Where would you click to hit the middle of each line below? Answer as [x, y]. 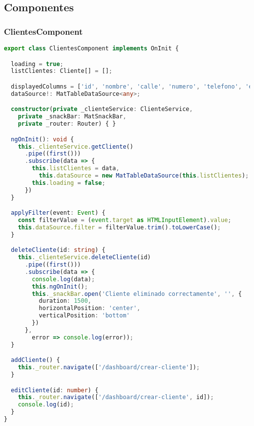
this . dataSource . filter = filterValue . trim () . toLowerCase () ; [119, 227]
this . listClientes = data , [76, 168]
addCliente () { [35, 360]
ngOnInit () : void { [42, 139]
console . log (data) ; [63, 279]
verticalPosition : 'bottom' [84, 316]
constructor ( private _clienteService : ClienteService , [102, 109]
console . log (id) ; [46, 405]
